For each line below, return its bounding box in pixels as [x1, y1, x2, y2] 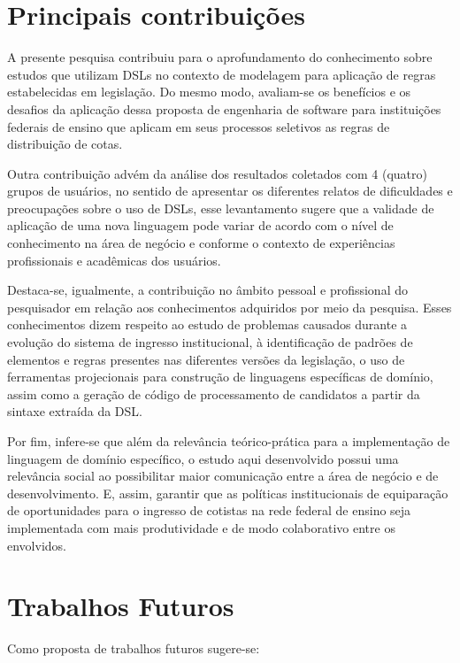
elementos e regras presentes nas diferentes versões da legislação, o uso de [7, 350, 405, 368]
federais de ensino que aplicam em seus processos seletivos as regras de [7, 117, 390, 135]
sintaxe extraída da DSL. [7, 402, 142, 420]
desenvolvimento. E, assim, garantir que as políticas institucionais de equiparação [7, 483, 448, 502]
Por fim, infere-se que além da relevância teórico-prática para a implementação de [7, 432, 450, 450]
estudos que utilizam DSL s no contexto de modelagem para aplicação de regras [7, 65, 436, 83]
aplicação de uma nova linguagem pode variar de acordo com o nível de [7, 216, 394, 235]
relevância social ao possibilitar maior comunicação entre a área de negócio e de [7, 466, 439, 485]
